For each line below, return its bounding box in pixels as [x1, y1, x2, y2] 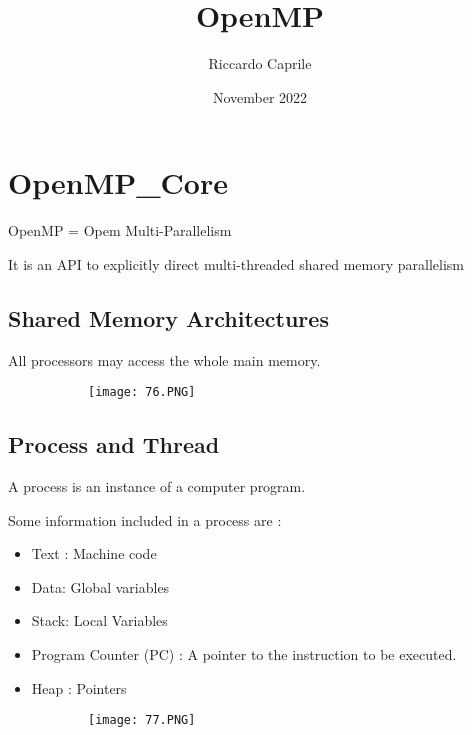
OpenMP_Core [8, 162, 228, 203]
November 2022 [212, 86, 308, 107]
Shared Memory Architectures [8, 302, 329, 333]
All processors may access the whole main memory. [8, 349, 321, 370]
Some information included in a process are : [8, 509, 282, 530]
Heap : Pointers [31, 677, 127, 698]
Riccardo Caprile [208, 53, 312, 74]
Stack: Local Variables [31, 610, 168, 631]
